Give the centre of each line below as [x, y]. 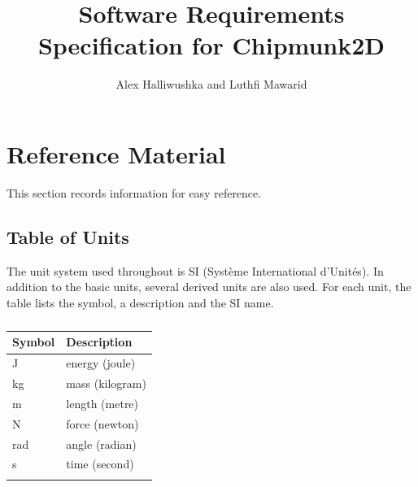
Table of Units [68, 236]
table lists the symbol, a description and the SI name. [140, 302]
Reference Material [116, 153]
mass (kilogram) [106, 383]
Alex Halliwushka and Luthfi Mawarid [211, 84]
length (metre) [102, 403]
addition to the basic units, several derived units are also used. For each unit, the [209, 287]
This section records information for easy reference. [134, 192]
